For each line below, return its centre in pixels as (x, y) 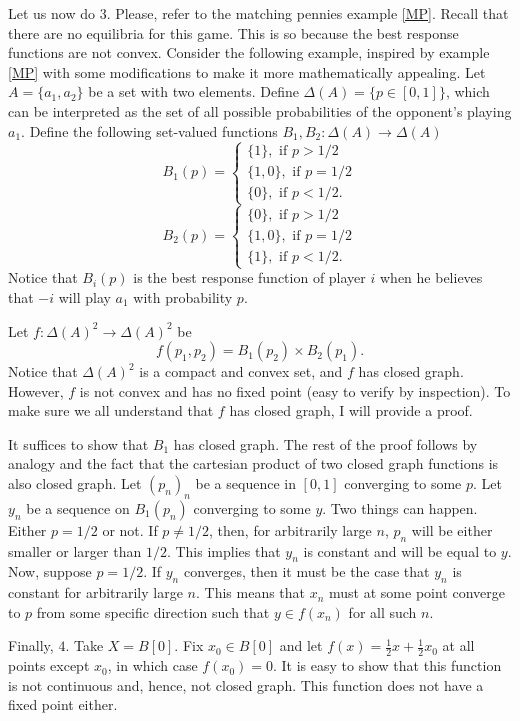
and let (301, 645)
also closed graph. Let (75, 483)
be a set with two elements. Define (193, 91)
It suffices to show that (78, 443)
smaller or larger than (75, 550)
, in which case (152, 665)
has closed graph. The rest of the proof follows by (325, 443)
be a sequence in (245, 483)
